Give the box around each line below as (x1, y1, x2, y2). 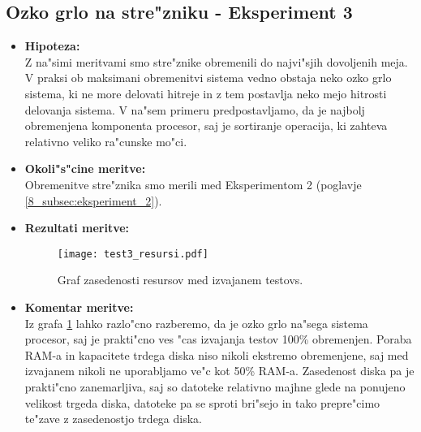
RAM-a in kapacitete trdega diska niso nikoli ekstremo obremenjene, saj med (24, 346, 409, 363)
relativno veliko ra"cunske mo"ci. (24, 132, 187, 149)
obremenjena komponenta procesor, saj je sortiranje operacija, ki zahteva (24, 117, 388, 134)
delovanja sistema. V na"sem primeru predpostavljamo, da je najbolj (24, 101, 365, 118)
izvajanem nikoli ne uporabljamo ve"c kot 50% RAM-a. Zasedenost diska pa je (24, 362, 415, 379)
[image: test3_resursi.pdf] (57, 248, 208, 260)
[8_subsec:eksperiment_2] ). (24, 192, 162, 209)
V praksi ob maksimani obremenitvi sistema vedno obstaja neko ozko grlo (24, 69, 392, 86)
